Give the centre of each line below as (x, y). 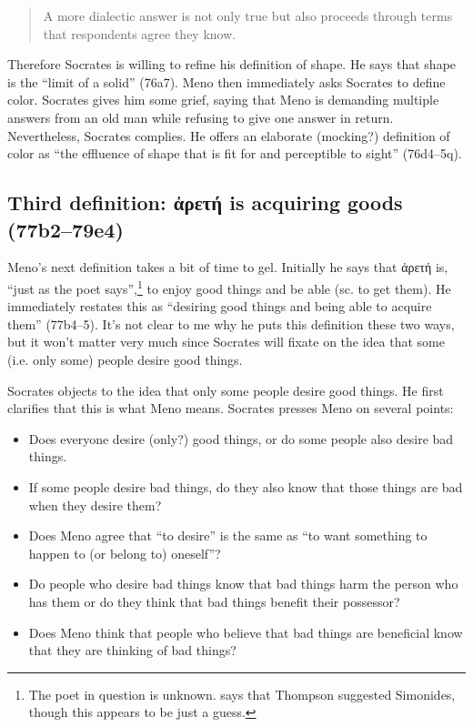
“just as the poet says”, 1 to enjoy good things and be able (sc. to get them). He (229, 287)
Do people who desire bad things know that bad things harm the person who (243, 584)
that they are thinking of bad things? (132, 650)
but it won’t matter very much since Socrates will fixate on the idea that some (226, 342)
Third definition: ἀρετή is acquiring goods (205, 202)
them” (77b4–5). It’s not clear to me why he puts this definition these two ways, (231, 323)
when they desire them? (95, 505)
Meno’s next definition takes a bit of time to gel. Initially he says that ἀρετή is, (228, 267)
